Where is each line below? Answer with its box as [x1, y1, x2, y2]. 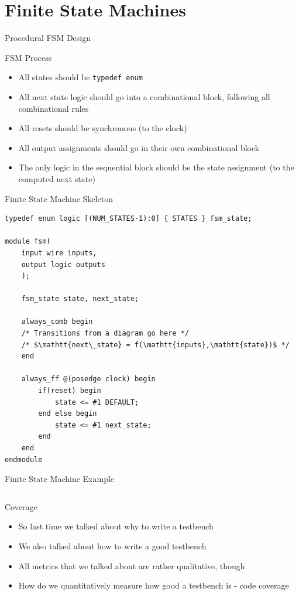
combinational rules [18, 102, 89, 114]
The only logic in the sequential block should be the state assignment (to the [18, 161, 294, 173]
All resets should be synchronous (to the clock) [18, 122, 187, 134]
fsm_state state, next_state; [21, 295, 139, 303]
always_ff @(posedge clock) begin [21, 375, 156, 384]
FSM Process [5, 51, 52, 63]
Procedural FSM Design [5, 32, 91, 44]
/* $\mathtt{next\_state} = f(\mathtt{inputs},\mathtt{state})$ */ [21, 340, 290, 349]
